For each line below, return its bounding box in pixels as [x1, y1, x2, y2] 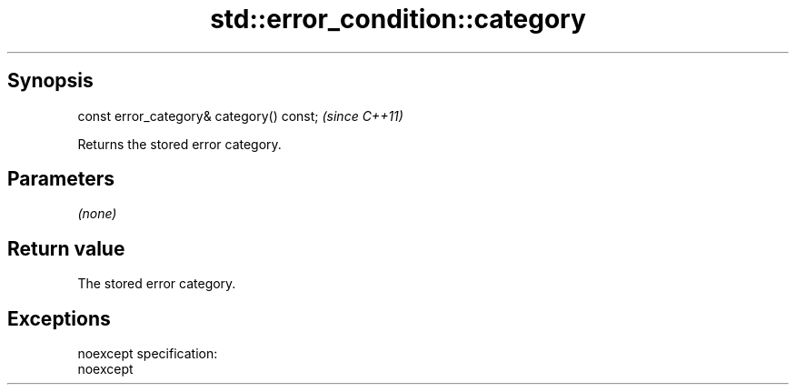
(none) [77, 206, 117, 222]
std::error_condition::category [210, 4, 586, 35]
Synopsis [7, 69, 94, 93]
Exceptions [7, 307, 111, 330]
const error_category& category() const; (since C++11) [77, 107, 403, 124]
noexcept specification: [77, 346, 218, 362]
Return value [7, 236, 125, 260]
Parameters [7, 167, 114, 191]
